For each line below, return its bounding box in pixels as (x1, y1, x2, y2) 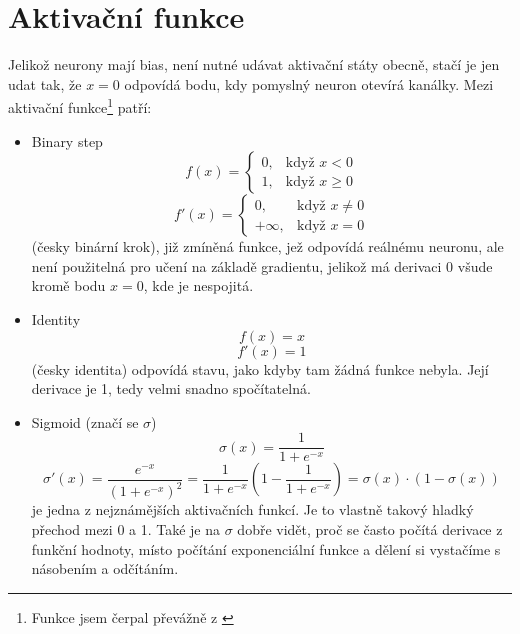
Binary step (31, 130, 103, 151)
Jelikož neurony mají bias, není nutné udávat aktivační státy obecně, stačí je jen (8, 54, 500, 75)
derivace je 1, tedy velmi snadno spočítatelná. (31, 378, 311, 399)
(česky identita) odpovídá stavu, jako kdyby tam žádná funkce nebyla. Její (31, 358, 489, 379)
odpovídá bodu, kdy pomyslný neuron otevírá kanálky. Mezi (124, 73, 494, 94)
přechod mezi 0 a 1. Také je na (31, 518, 221, 539)
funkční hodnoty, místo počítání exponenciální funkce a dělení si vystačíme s (31, 538, 501, 559)
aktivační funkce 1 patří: (8, 94, 152, 117)
